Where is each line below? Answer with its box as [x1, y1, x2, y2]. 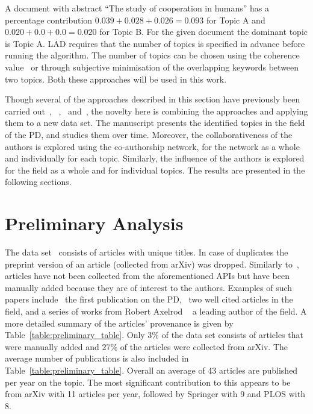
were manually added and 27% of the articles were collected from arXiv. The [5, 340, 288, 353]
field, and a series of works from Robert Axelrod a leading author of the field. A [5, 305, 307, 317]
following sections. [5, 175, 72, 188]
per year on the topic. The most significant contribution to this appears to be [5, 375, 291, 388]
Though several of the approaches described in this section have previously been [5, 93, 300, 105]
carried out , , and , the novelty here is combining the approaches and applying [5, 104, 308, 117]
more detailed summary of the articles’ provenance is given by [5, 316, 234, 329]
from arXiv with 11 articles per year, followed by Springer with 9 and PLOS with [5, 387, 305, 400]
